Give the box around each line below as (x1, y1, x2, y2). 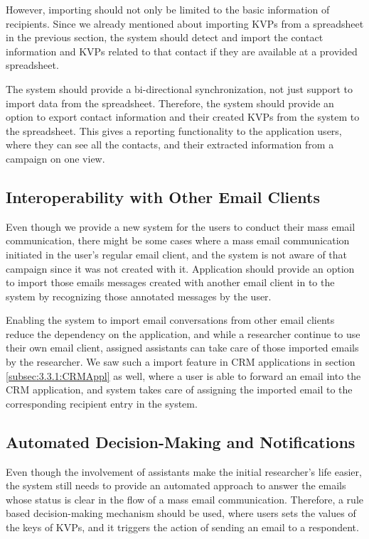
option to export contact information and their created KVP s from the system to (6, 109, 360, 124)
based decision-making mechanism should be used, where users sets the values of (6, 506, 356, 521)
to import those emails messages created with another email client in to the (6, 275, 335, 290)
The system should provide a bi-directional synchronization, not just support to (6, 81, 353, 96)
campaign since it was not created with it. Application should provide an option (6, 261, 355, 276)
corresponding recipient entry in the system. (6, 396, 198, 410)
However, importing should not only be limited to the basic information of (6, 2, 330, 16)
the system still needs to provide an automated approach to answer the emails (6, 478, 346, 493)
